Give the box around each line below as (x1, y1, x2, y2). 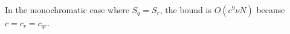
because (256, 4, 285, 16)
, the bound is (159, 4, 211, 16)
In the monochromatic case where (5, 4, 129, 16)
